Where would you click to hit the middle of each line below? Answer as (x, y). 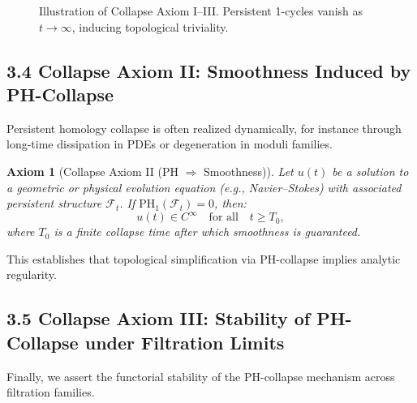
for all (224, 218)
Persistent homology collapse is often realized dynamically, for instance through (204, 128)
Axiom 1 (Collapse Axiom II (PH (92, 171)
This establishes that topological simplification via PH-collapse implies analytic (204, 258)
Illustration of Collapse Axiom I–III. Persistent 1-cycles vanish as (201, 11)
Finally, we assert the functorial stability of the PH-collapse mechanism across (201, 376)
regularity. (32, 274)
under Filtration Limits (185, 342)
